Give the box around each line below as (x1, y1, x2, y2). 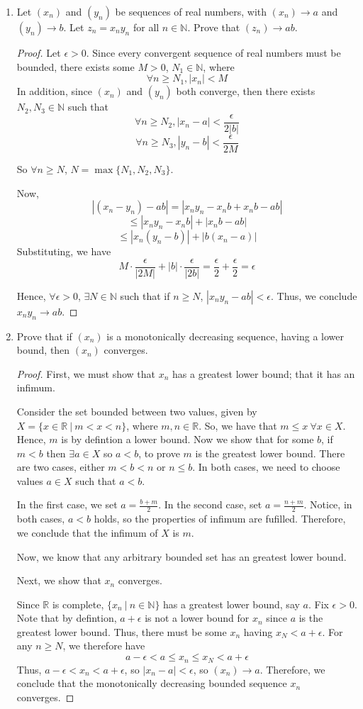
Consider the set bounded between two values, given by (16, 403, 257, 418)
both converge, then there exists (176, 84, 315, 99)
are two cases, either (16, 459, 105, 474)
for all (133, 20, 160, 34)
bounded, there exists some (16, 59, 135, 74)
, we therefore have (62, 638, 145, 653)
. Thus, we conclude (270, 288, 357, 303)
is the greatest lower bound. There (195, 445, 345, 460)
